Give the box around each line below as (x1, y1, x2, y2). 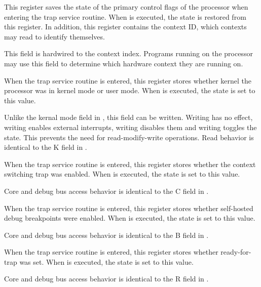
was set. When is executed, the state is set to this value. (19, 256, 194, 267)
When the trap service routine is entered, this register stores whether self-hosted (4, 202, 253, 213)
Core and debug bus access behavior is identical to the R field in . (4, 273, 209, 284)
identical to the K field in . (4, 142, 87, 152)
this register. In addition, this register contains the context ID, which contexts (4, 21, 247, 32)
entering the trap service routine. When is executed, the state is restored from (4, 11, 246, 22)
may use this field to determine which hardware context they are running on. (4, 58, 243, 68)
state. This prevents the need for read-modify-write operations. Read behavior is (4, 132, 254, 142)
